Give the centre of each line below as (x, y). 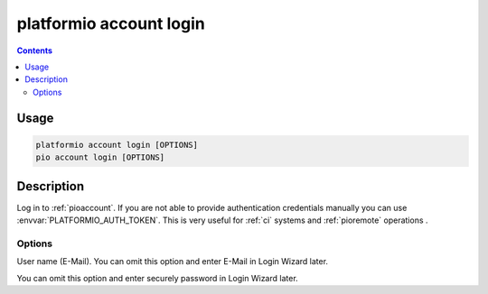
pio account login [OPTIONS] (100, 157)
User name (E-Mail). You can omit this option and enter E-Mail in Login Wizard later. (173, 262)
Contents (35, 51)
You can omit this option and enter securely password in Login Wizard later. (157, 278)
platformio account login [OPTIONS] (117, 145)
